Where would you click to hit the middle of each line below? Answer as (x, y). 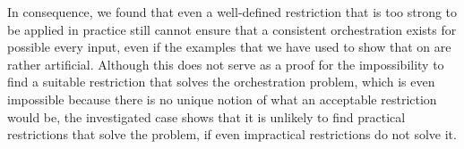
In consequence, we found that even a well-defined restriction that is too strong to (232, 12)
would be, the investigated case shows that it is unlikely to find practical (206, 116)
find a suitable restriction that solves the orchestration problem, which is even (221, 82)
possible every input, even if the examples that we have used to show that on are (229, 47)
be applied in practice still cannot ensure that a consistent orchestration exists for (232, 29)
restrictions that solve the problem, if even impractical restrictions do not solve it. (232, 134)
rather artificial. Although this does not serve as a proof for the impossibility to (226, 64)
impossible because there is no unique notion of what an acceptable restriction (222, 99)
